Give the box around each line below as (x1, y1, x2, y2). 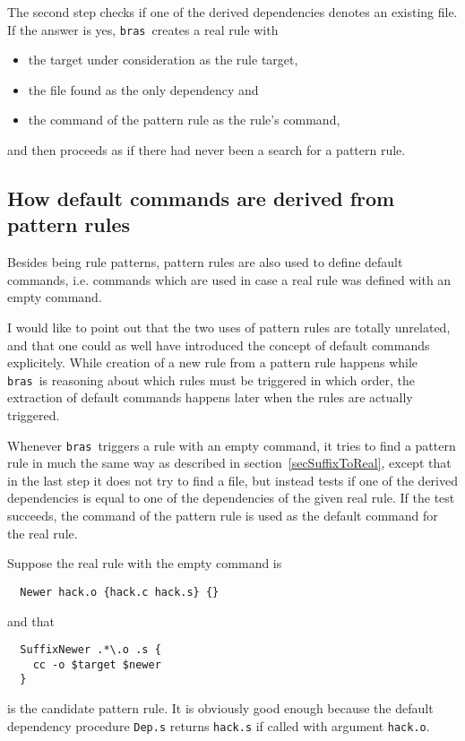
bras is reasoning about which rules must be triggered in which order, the (7, 370, 416, 389)
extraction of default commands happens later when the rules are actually (7, 388, 413, 407)
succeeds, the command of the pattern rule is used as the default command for (7, 506, 438, 525)
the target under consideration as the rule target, (28, 50, 298, 69)
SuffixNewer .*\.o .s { (20, 643, 161, 657)
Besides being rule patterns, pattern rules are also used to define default (7, 253, 403, 271)
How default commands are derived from (7, 185, 395, 212)
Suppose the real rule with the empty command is (7, 554, 282, 573)
